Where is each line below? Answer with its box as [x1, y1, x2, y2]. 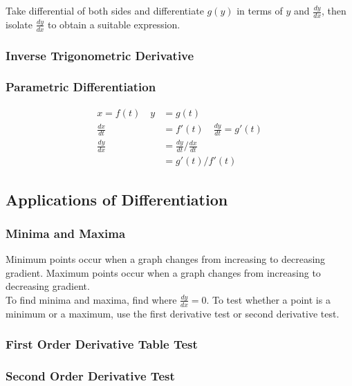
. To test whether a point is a [206, 292, 331, 306]
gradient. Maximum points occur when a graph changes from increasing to [6, 265, 321, 279]
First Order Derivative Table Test [6, 336, 198, 353]
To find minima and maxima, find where [6, 292, 177, 306]
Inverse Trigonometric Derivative [6, 46, 194, 64]
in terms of [237, 3, 283, 17]
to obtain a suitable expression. [48, 17, 180, 31]
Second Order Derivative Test [6, 367, 175, 385]
